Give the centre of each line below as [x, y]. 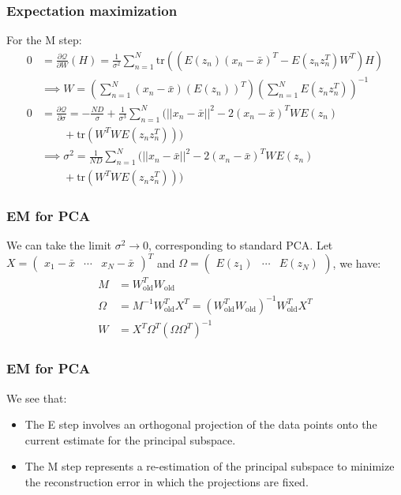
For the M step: [44, 40]
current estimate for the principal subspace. [130, 439]
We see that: [37, 397]
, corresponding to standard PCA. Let [241, 245]
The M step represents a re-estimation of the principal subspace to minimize [210, 466]
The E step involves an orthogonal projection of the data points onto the [201, 424]
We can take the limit [59, 245]
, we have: [357, 262]
